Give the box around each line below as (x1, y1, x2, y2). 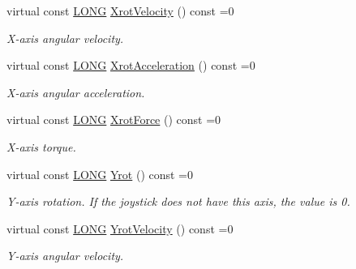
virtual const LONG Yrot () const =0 (6, 165, 194, 182)
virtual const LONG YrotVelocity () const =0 (6, 220, 234, 237)
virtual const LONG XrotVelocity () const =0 (6, 2, 234, 19)
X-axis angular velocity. (6, 29, 124, 46)
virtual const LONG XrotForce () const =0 (6, 111, 221, 128)
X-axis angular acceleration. (6, 83, 145, 100)
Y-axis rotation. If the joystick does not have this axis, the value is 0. (6, 193, 350, 210)
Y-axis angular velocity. (6, 247, 124, 264)
